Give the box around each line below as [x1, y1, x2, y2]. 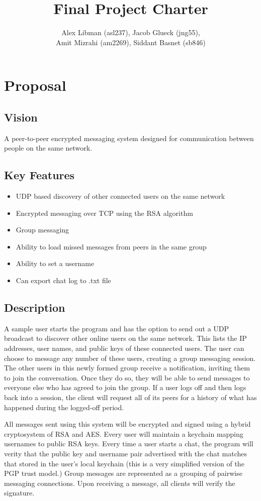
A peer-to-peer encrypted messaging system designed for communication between [4, 133, 254, 143]
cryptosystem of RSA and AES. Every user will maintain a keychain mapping [4, 428, 243, 439]
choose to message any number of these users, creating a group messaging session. [4, 352, 256, 363]
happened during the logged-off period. [4, 402, 124, 412]
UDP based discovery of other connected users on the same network [16, 191, 225, 201]
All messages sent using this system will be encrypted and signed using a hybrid [4, 419, 251, 429]
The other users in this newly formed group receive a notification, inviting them [4, 362, 250, 373]
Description [4, 300, 65, 315]
